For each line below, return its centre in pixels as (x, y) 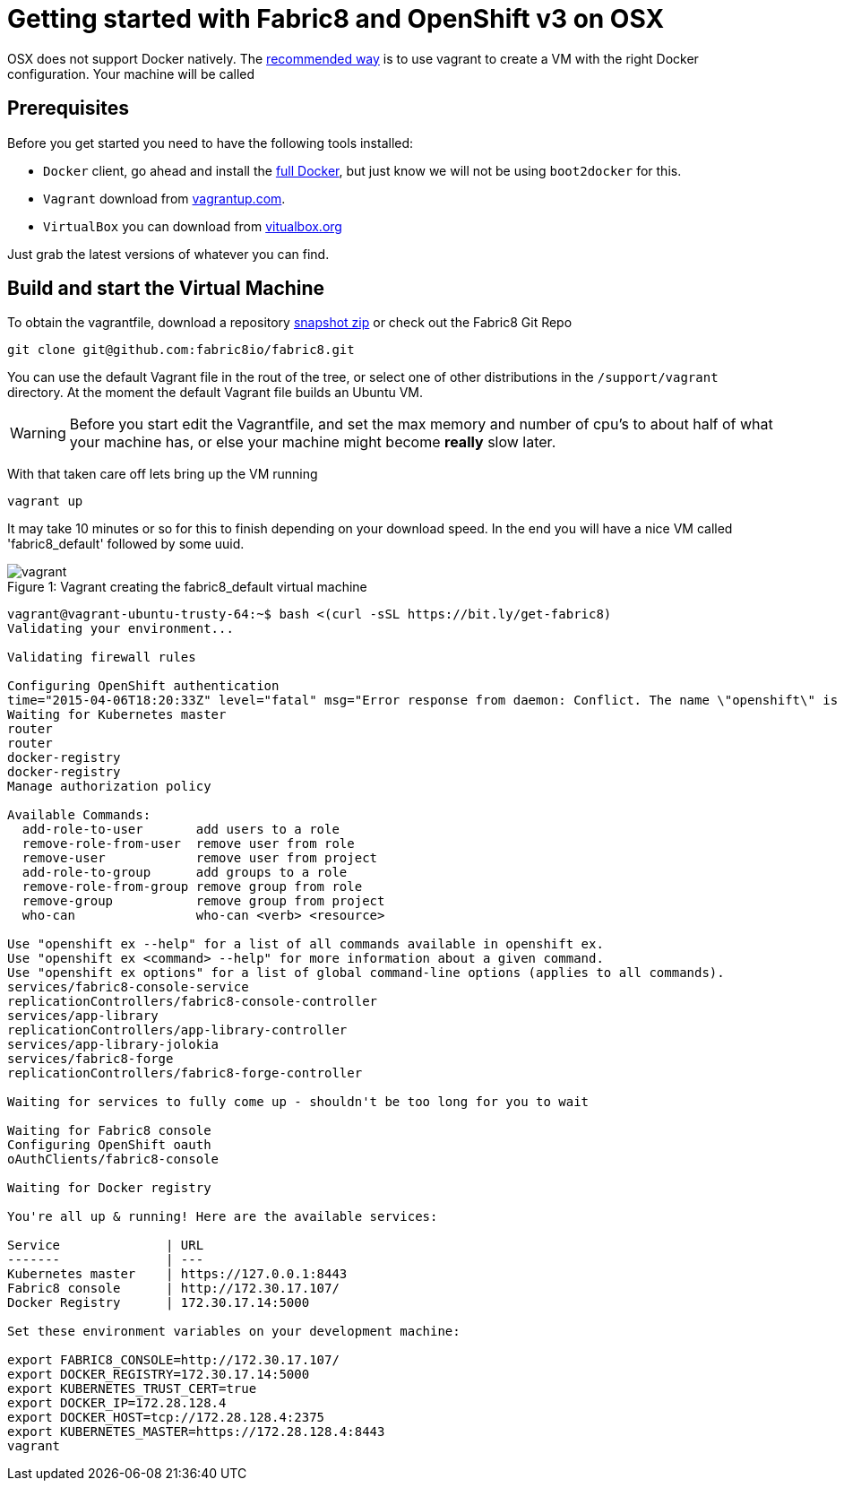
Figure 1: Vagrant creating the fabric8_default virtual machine (187, 587)
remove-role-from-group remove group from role (192, 887)
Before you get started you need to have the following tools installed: (211, 143)
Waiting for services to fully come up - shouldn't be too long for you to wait (298, 1102)
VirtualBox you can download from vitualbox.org (193, 226)
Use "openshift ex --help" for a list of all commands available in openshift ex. (306, 944)
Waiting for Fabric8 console (109, 1131)
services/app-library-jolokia (113, 1045)
